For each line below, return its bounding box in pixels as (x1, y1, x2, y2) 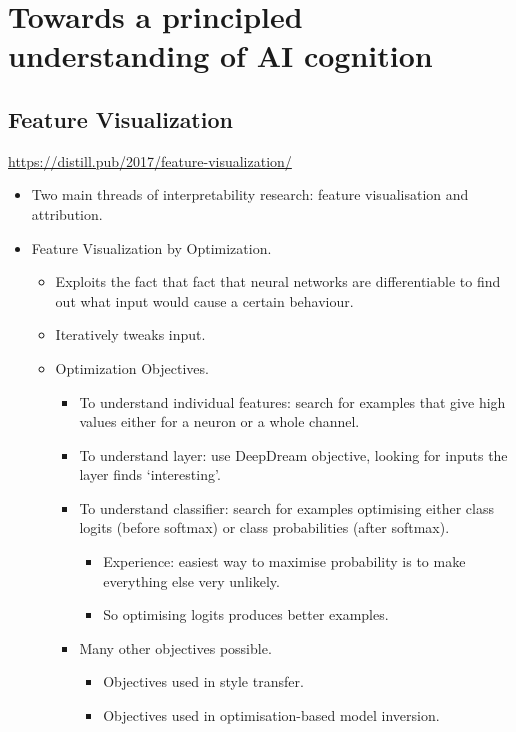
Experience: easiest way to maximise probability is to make (103, 551, 466, 572)
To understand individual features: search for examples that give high (79, 391, 506, 412)
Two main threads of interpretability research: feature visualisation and (31, 184, 469, 205)
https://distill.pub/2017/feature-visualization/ (8, 150, 292, 171)
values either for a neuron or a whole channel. (79, 411, 360, 432)
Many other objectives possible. (79, 637, 272, 658)
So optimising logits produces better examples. (103, 604, 389, 625)
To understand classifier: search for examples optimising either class (79, 497, 494, 518)
